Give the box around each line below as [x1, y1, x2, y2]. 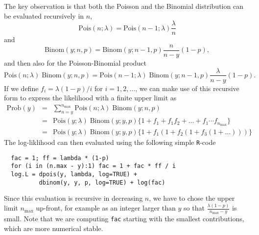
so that [184, 203, 205, 213]
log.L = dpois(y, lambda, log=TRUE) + [11, 170, 138, 178]
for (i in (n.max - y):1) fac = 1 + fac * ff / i [11, 163, 176, 170]
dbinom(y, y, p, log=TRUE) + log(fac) [39, 179, 165, 186]
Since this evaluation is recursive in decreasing [4, 193, 143, 203]
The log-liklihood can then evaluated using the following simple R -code [4, 137, 216, 147]
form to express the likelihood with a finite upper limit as [4, 93, 177, 103]
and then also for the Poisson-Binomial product [4, 57, 146, 68]
